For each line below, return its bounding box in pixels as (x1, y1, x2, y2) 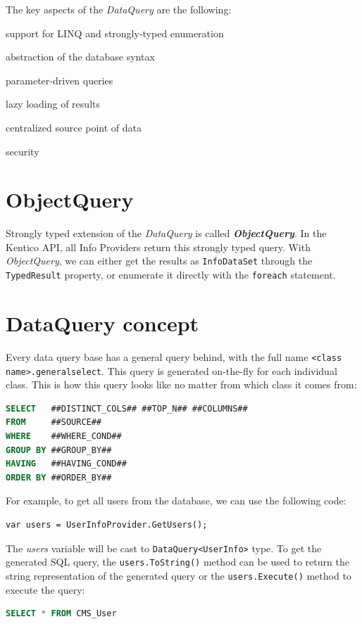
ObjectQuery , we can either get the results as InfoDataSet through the (6, 253, 313, 268)
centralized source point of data (6, 120, 142, 134)
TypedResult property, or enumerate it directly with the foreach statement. (6, 267, 336, 282)
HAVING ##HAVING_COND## (6, 459, 127, 469)
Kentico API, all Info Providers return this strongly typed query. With (6, 239, 311, 254)
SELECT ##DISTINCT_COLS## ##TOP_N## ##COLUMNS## (6, 403, 248, 414)
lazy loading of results (6, 96, 100, 111)
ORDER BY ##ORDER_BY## (6, 472, 112, 483)
